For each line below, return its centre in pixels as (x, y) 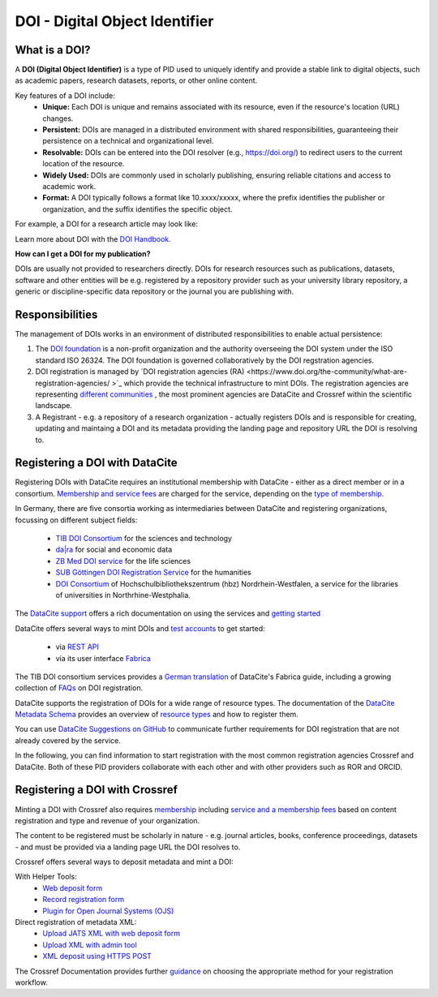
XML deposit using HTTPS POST (97, 956)
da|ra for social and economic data (114, 550)
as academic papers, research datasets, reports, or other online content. (136, 80)
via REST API (77, 647)
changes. (58, 118)
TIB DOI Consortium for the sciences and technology (144, 538)
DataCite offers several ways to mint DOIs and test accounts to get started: (140, 628)
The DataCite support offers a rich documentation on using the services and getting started (168, 613)
